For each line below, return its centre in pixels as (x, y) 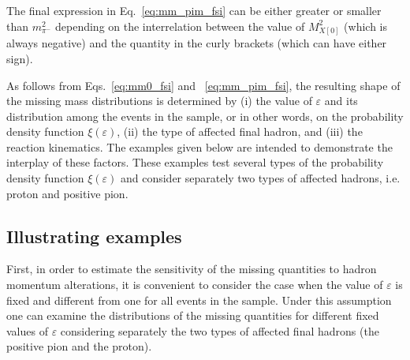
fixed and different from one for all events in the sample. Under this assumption (199, 300)
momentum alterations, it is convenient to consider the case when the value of (195, 285)
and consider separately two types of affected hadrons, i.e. (260, 178)
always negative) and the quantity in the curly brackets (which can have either (197, 43)
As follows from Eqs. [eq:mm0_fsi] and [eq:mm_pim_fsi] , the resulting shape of (203, 85)
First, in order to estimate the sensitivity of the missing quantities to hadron (192, 269)
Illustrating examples (94, 236)
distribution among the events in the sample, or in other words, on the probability (205, 116)
